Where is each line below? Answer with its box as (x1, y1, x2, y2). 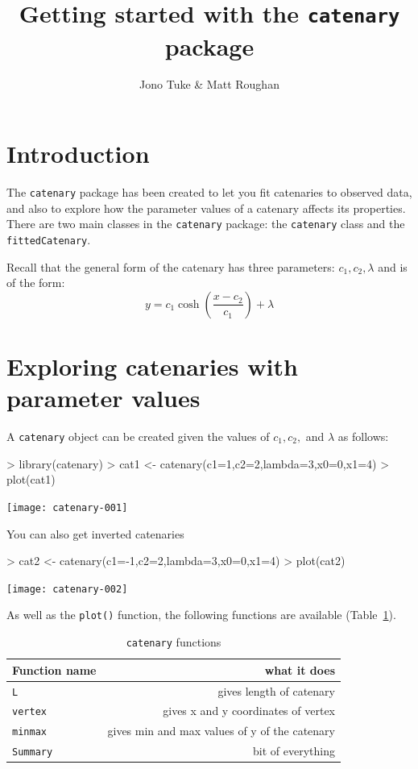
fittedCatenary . (6, 231, 91, 247)
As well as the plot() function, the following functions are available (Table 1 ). (6, 606, 396, 623)
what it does (264, 661, 335, 678)
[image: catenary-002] (6, 583, 128, 595)
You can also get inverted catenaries (6, 525, 184, 542)
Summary (12, 746, 53, 759)
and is (378, 258, 408, 275)
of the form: (6, 274, 65, 291)
